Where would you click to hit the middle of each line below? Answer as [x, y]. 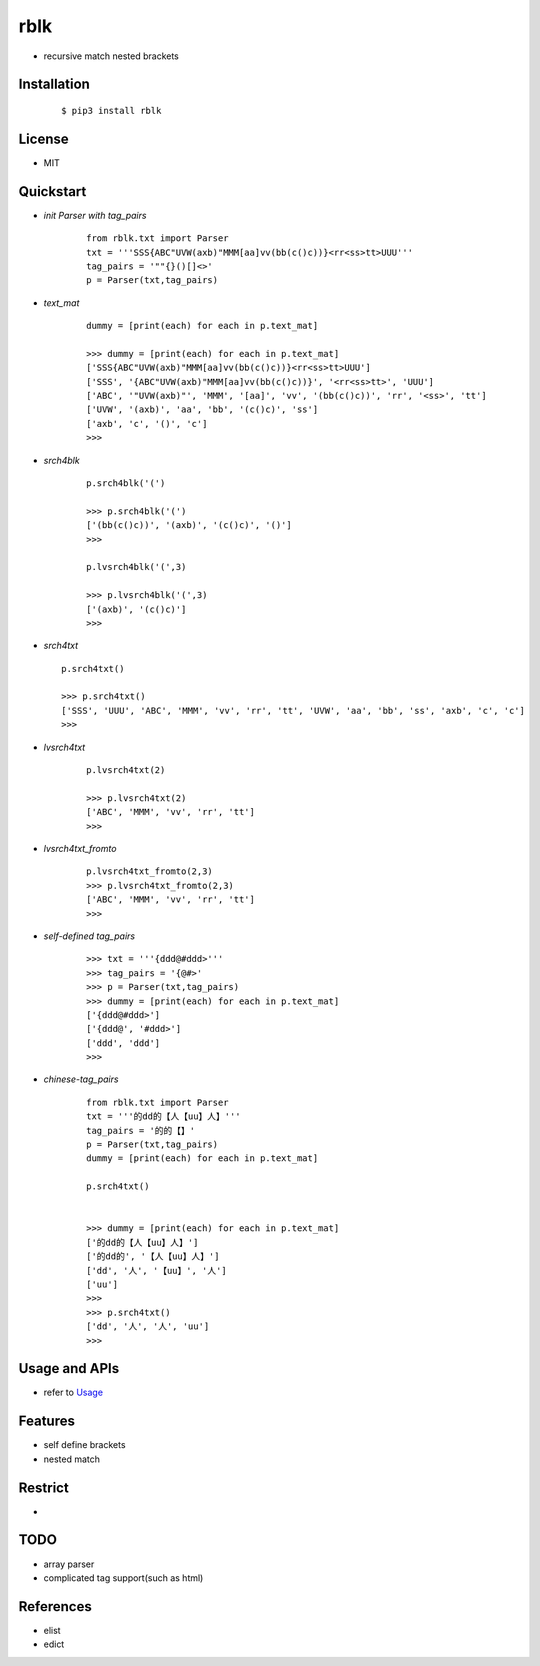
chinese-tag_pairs [81, 1079]
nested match [71, 1459]
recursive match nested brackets [111, 56]
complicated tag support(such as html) [123, 1577]
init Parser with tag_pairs [95, 215]
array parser [69, 1564]
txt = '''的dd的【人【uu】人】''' [163, 1116]
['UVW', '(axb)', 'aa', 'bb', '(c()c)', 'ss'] [202, 409]
